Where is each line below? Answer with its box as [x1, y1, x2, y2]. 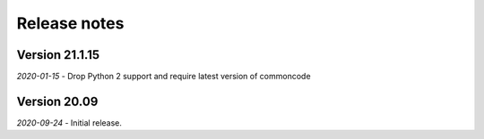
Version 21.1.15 [16, 47, 100, 62]
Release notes [16, 13, 125, 33]
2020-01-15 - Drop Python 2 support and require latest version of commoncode [16, 71, 311, 82]
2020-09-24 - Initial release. [16, 117, 123, 128]
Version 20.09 [16, 94, 99, 109]
